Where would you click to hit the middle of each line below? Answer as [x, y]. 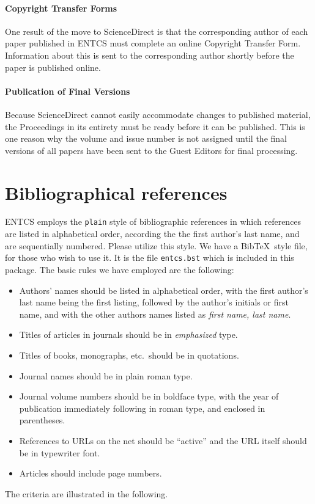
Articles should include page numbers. [91, 473]
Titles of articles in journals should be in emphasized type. [128, 334]
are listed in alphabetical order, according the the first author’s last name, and [152, 234]
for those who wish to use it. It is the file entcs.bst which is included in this [150, 257]
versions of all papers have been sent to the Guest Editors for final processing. [151, 150]
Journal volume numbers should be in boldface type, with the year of [149, 396]
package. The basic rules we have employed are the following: [120, 269]
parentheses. [42, 420]
